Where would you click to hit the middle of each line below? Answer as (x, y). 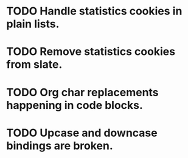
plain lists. (33, 24)
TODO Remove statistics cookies (91, 52)
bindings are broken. (60, 146)
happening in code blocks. (75, 105)
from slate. (34, 64)
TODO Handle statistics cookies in (94, 11)
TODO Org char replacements (83, 92)
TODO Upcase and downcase (82, 133)
